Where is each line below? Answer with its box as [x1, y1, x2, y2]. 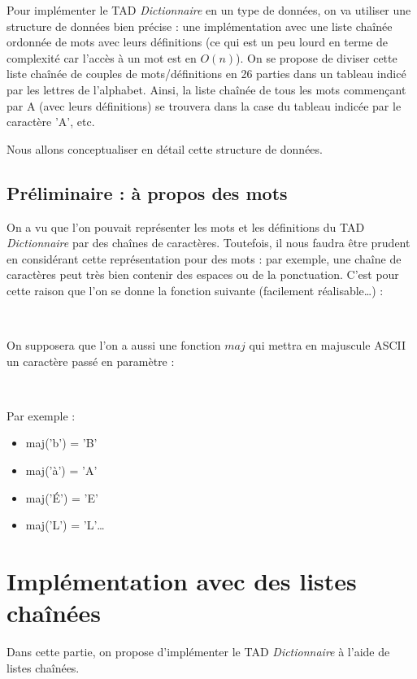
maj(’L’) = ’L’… [25, 516, 105, 533]
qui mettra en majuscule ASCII [249, 337, 406, 354]
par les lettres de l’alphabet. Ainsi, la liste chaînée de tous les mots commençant [7, 81, 406, 98]
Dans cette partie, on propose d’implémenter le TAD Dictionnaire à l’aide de [7, 643, 390, 660]
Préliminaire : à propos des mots [7, 180, 288, 205]
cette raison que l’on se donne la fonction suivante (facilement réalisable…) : [7, 281, 384, 298]
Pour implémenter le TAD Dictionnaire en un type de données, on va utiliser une [7, 2, 411, 18]
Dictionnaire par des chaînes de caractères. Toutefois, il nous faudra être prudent [7, 234, 410, 251]
